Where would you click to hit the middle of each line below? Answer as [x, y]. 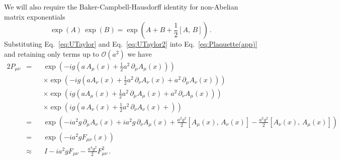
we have [140, 53]
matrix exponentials [35, 16]
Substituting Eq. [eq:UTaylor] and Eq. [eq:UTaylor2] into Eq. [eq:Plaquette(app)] [131, 44]
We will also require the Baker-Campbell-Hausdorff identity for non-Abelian [121, 7]
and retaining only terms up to [52, 53]
